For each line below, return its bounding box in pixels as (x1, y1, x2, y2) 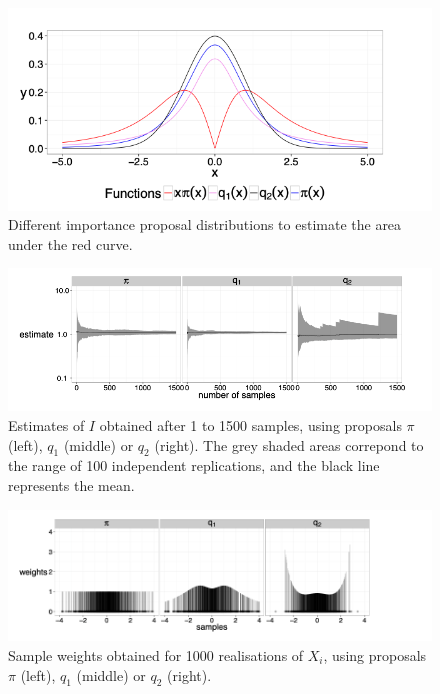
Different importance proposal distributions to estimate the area (8, 214, 402, 235)
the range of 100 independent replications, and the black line (8, 455, 380, 476)
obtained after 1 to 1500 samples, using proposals (99, 415, 402, 435)
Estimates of (8, 415, 85, 435)
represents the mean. (8, 474, 135, 495)
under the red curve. (8, 233, 133, 254)
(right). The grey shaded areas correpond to (154, 434, 424, 455)
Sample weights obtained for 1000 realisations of (8, 644, 304, 665)
